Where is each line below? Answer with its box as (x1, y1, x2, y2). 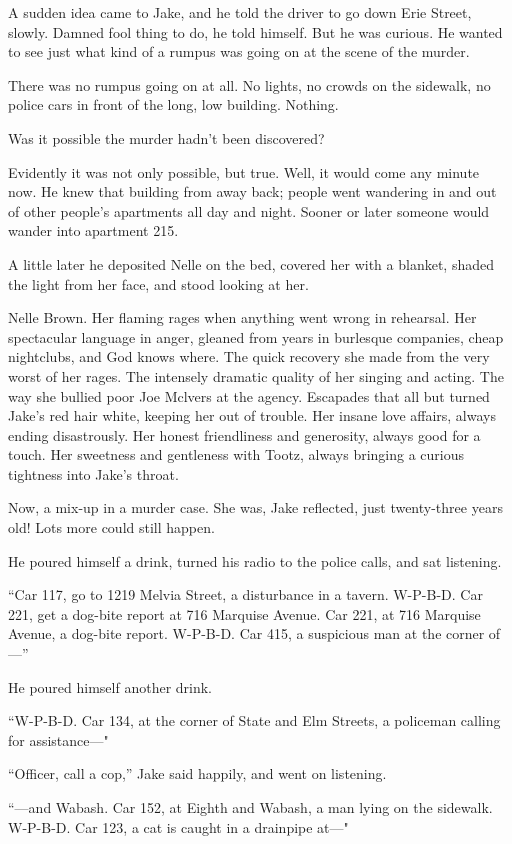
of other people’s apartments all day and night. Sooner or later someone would (8, 200, 490, 221)
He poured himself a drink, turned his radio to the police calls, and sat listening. (8, 550, 502, 571)
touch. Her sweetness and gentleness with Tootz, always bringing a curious (8, 444, 465, 465)
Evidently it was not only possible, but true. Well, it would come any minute (8, 161, 480, 182)
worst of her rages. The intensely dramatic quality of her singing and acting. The (8, 365, 504, 386)
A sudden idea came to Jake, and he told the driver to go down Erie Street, (8, 2, 472, 22)
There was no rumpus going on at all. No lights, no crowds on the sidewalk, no (8, 74, 491, 95)
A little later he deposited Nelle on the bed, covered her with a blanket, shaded (8, 253, 494, 274)
